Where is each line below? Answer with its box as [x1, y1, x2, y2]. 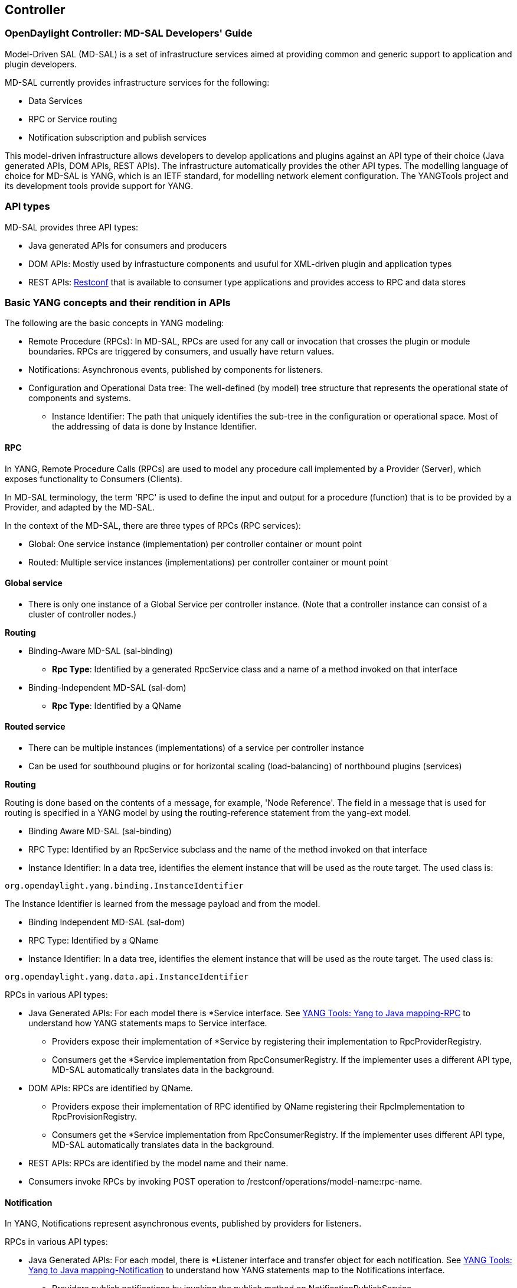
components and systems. [28, 393, 131, 404]
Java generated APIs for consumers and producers [28, 240, 227, 251]
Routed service [5, 721, 66, 732]
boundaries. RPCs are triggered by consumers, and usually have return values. [28, 346, 335, 357]
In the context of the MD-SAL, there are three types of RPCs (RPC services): [5, 520, 301, 531]
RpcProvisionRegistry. [52, 1111, 138, 1121]
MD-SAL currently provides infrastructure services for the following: [5, 77, 270, 87]
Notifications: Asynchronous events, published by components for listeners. [28, 365, 323, 375]
